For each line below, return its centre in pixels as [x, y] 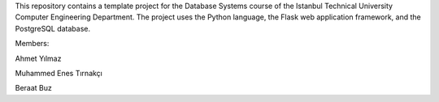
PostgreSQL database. [53, 28]
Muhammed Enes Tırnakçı [59, 73]
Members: [32, 44]
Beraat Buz [34, 88]
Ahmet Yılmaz [38, 58]
